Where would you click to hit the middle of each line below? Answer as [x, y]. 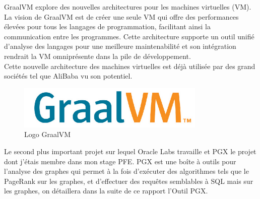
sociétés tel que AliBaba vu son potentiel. [68, 76]
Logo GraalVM [48, 134]
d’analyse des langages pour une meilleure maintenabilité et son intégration [120, 46]
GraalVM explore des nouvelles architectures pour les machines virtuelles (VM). [128, 7]
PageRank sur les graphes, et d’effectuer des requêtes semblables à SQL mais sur [129, 181]
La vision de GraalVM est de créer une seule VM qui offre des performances [121, 16]
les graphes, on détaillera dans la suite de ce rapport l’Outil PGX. [106, 191]
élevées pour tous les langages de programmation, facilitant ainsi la [107, 26]
